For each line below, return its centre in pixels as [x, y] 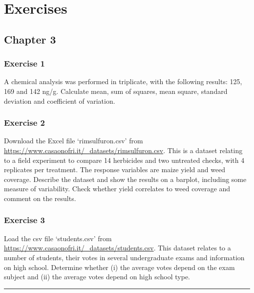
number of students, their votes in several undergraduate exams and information [124, 257]
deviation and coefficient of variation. [60, 101]
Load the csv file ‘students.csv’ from [58, 238]
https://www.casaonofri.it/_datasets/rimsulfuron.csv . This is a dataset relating [123, 150]
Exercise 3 [24, 220]
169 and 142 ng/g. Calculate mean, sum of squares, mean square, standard [116, 91]
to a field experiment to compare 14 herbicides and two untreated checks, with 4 [124, 160]
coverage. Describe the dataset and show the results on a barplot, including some [125, 179]
